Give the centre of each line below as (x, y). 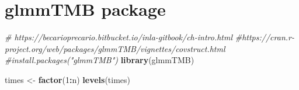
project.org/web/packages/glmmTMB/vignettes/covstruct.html (115, 48)
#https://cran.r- (265, 37)
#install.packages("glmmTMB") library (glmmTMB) (100, 60)
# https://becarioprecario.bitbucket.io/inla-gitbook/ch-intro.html (119, 37)
